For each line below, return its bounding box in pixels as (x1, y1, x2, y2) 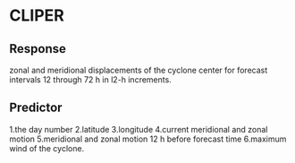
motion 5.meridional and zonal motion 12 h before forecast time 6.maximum (9, 133, 287, 144)
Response (9, 41, 67, 56)
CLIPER (9, 5, 64, 26)
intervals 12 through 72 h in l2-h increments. (9, 74, 172, 85)
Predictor (9, 100, 63, 116)
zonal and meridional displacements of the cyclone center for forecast (9, 64, 268, 75)
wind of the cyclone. (9, 142, 85, 153)
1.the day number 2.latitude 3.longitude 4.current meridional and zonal (9, 124, 268, 134)
